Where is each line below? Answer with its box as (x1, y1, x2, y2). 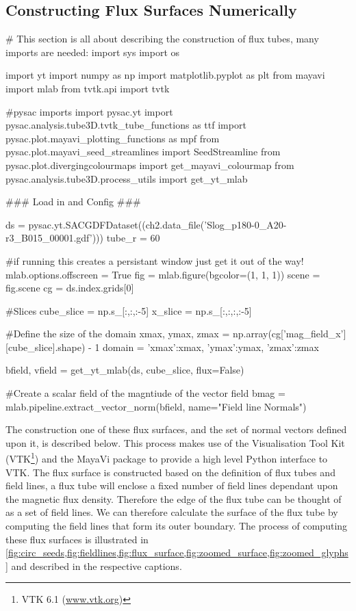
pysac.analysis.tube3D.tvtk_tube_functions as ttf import (5, 118, 246, 132)
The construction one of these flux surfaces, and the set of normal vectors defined (5, 422, 347, 437)
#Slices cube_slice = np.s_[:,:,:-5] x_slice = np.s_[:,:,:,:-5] (5, 303, 252, 317)
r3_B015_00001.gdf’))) (5, 231, 103, 245)
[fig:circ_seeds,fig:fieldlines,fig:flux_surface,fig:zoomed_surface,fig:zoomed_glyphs (5, 545, 348, 560)
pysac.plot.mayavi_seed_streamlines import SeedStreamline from (5, 144, 281, 159)
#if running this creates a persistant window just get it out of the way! (5, 253, 304, 268)
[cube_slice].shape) (5, 339, 86, 354)
